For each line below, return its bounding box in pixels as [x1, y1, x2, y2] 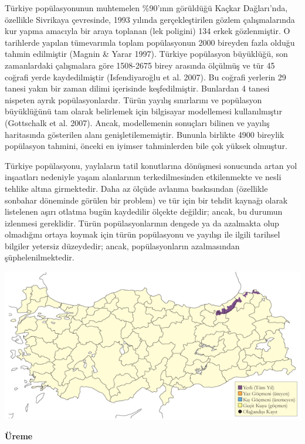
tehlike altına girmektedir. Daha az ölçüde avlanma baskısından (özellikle [5, 182, 268, 194]
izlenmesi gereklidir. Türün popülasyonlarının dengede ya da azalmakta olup [5, 216, 279, 229]
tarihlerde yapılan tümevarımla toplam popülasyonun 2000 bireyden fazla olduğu [5, 36, 295, 48]
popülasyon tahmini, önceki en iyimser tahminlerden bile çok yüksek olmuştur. [5, 140, 287, 152]
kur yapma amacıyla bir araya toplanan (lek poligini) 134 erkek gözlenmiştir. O [5, 25, 290, 37]
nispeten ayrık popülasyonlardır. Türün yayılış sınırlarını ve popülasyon [5, 93, 262, 106]
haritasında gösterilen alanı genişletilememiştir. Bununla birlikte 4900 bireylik [5, 128, 284, 140]
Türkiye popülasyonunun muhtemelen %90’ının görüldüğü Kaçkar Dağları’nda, [5, 2, 288, 13]
